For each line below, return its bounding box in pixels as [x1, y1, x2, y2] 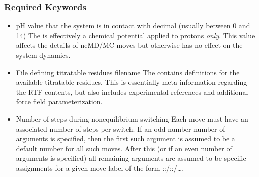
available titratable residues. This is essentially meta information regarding [16, 77, 247, 87]
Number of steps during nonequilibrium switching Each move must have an [16, 113, 248, 124]
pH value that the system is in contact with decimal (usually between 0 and [16, 20, 250, 31]
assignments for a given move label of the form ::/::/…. [16, 162, 184, 173]
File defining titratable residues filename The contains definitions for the [16, 67, 240, 77]
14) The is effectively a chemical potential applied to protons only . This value [16, 30, 255, 40]
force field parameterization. [16, 96, 103, 107]
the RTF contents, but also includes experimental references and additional [16, 86, 248, 97]
